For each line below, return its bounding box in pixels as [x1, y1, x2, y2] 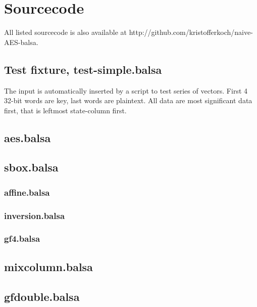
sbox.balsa [4, 159, 59, 175]
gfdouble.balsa [4, 288, 80, 304]
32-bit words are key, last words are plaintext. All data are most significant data [4, 95, 252, 106]
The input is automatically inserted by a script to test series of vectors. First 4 [4, 85, 248, 96]
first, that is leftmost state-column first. [4, 105, 127, 115]
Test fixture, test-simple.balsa [4, 61, 162, 77]
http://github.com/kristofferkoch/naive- [129, 27, 253, 37]
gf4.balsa [4, 232, 40, 245]
